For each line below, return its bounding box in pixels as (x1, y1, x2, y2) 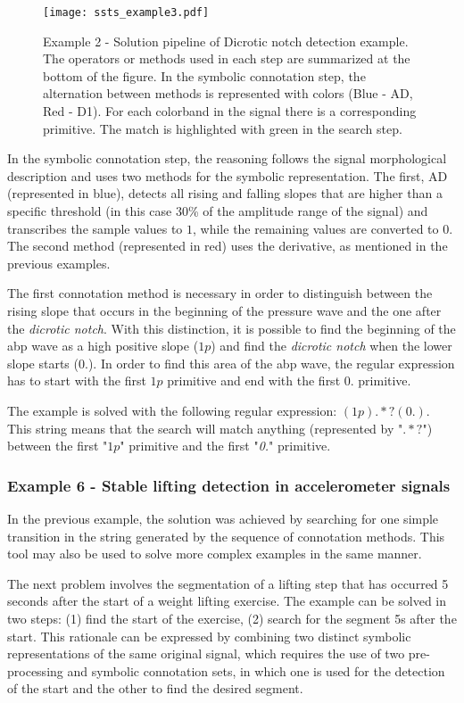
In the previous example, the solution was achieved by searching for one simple (7, 509, 439, 527)
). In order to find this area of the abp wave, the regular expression (87, 353, 455, 372)
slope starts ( (7, 353, 79, 372)
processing (7, 661, 63, 680)
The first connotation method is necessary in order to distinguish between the (7, 284, 433, 302)
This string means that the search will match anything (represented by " (7, 418, 403, 437)
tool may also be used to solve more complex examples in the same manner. (7, 544, 422, 563)
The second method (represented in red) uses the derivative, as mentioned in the (7, 236, 448, 255)
